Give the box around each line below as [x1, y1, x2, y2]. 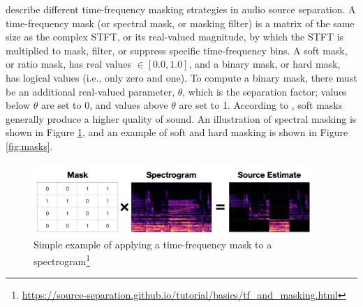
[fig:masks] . [6, 138, 53, 153]
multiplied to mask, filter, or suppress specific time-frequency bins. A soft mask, [6, 43, 348, 57]
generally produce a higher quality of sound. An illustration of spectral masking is [6, 111, 357, 126]
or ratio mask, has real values [6, 57, 131, 71]
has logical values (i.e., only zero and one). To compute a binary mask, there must [6, 70, 357, 84]
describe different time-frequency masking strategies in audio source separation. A [6, 2, 356, 16]
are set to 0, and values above [40, 98, 168, 112]
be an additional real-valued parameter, [6, 84, 175, 98]
